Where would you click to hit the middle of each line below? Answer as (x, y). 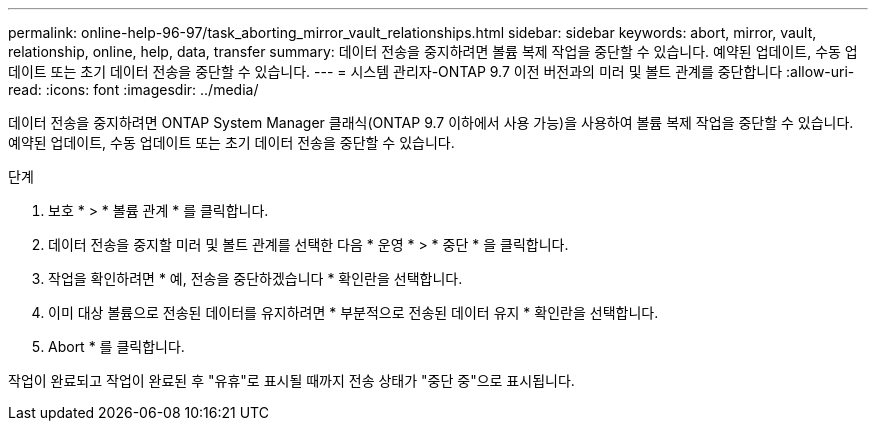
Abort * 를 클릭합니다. (116, 346)
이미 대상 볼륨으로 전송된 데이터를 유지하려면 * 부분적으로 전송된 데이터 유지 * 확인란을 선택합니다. (353, 312)
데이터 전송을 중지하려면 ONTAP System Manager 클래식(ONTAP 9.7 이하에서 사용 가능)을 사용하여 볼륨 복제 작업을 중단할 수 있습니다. (431, 122)
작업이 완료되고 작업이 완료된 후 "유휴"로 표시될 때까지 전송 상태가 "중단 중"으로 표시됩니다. (291, 380)
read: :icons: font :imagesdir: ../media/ (133, 89)
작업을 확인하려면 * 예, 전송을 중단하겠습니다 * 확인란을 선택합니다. (255, 278)
